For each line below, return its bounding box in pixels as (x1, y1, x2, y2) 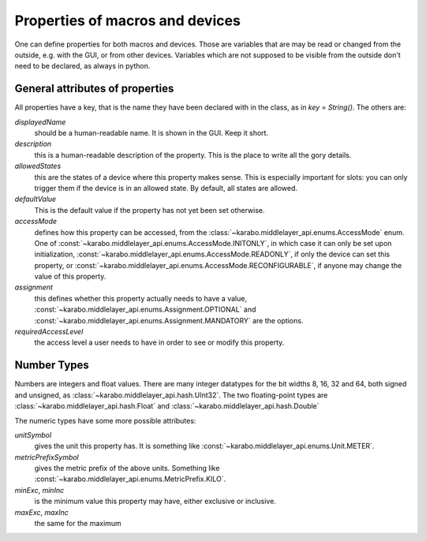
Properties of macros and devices (14, 12, 241, 29)
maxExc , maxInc (14, 507, 69, 517)
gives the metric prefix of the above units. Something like (34, 464, 220, 473)
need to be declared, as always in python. (14, 62, 151, 71)
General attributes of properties (14, 82, 174, 95)
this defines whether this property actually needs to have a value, (34, 293, 248, 303)
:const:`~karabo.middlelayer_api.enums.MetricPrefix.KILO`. (34, 474, 226, 484)
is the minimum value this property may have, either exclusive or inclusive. (34, 497, 276, 506)
